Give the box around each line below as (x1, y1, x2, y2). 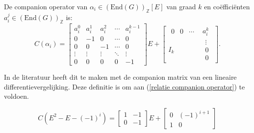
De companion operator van (4, 1, 88, 11)
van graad (166, 1, 196, 11)
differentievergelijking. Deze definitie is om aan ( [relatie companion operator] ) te (4, 81, 245, 91)
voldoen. (4, 91, 29, 101)
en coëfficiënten (204, 1, 250, 11)
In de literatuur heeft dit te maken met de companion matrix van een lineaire (4, 72, 237, 82)
